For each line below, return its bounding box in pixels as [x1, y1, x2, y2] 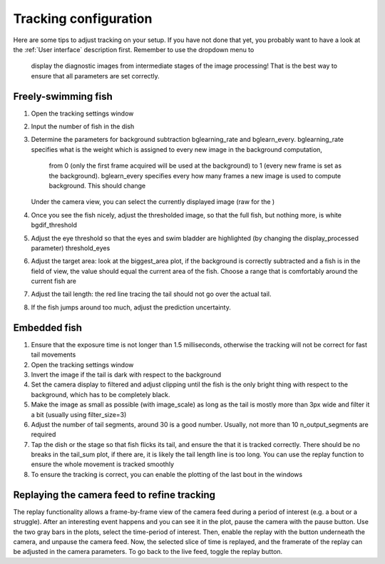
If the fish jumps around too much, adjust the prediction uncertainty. [31, 303, 231, 312]
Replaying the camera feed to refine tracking [13, 488, 216, 501]
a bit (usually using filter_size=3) [31, 410, 127, 419]
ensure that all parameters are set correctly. [31, 71, 160, 80]
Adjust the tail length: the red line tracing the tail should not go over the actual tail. [31, 289, 272, 299]
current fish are [31, 277, 76, 285]
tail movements [31, 350, 76, 359]
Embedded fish [13, 322, 82, 334]
